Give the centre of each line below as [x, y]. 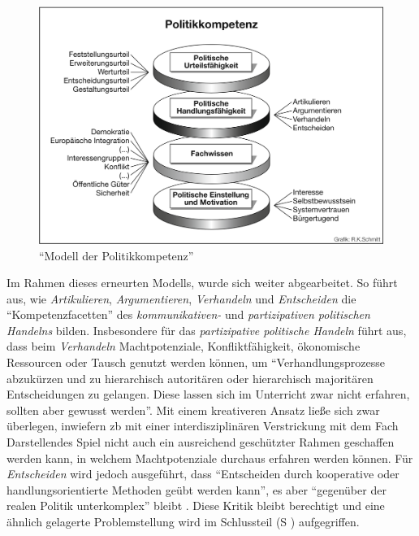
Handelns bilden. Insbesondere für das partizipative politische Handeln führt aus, [207, 330]
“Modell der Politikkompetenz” [117, 255]
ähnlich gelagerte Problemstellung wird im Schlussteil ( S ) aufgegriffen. [183, 521]
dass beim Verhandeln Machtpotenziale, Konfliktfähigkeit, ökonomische [184, 346]
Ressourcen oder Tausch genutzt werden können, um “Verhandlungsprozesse [196, 362]
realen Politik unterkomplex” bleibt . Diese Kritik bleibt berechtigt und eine [196, 505]
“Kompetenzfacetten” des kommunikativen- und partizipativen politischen [188, 314]
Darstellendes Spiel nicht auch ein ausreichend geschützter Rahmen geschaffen [201, 442]
